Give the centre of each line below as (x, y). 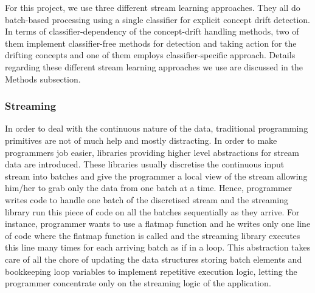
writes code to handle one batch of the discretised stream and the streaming (147, 199)
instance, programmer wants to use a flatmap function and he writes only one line (158, 224)
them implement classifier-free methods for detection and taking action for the (151, 43)
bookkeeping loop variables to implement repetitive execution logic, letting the (151, 271)
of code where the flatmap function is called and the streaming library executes (153, 235)
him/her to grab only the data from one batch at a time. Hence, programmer (149, 188)
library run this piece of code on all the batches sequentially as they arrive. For (152, 211)
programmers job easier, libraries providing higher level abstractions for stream (152, 152)
